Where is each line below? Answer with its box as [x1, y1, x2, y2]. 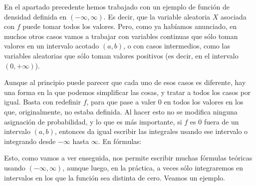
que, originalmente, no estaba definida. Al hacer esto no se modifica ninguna [4, 106, 238, 116]
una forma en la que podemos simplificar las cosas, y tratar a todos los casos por [4, 86, 251, 97]
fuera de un [204, 116, 239, 126]
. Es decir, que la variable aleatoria [103, 11, 211, 21]
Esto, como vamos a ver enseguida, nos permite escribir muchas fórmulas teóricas [4, 152, 253, 163]
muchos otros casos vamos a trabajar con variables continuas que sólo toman [4, 30, 238, 41]
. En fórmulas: [98, 135, 142, 146]
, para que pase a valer [86, 96, 156, 107]
